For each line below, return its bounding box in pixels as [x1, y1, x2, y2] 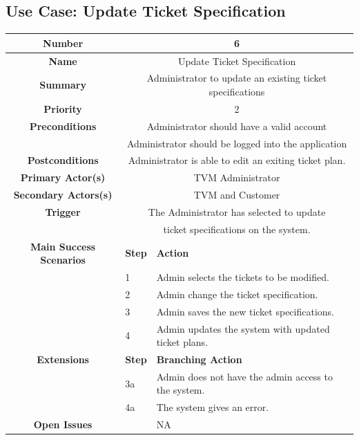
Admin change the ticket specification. [156, 286, 318, 301]
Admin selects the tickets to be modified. [156, 270, 329, 284]
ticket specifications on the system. [163, 221, 311, 236]
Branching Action [156, 351, 242, 366]
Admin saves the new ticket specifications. [156, 304, 334, 318]
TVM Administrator [193, 170, 280, 185]
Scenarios [40, 253, 86, 267]
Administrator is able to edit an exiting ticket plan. [128, 153, 346, 167]
